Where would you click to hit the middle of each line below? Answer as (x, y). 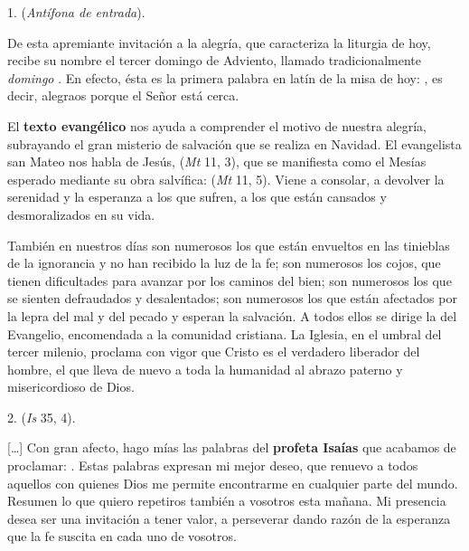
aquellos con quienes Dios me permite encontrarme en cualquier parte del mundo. (233, 483)
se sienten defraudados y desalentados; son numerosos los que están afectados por (232, 298)
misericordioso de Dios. (71, 387)
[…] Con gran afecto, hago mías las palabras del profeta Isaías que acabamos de (232, 447)
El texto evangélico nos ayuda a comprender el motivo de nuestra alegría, (217, 125)
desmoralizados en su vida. (81, 214)
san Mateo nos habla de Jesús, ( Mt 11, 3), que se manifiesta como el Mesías (217, 161)
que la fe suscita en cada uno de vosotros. (122, 536)
